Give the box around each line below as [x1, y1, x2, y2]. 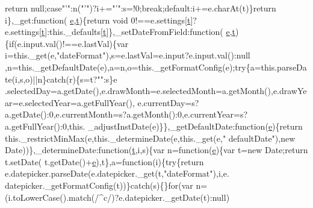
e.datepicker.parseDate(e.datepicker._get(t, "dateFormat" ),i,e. [5, 167, 229, 180]
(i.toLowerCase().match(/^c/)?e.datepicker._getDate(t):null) [5, 191, 230, 203]
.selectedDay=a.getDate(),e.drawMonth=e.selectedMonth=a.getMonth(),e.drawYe [5, 84, 307, 97]
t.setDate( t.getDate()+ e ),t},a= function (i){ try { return [5, 155, 204, 168]
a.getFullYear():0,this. [5, 119, 85, 132]
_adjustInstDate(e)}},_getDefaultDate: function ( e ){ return [88, 119, 303, 132]
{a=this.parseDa [246, 60, 307, 73]
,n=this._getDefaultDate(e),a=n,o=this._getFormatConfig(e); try [5, 60, 246, 73]
